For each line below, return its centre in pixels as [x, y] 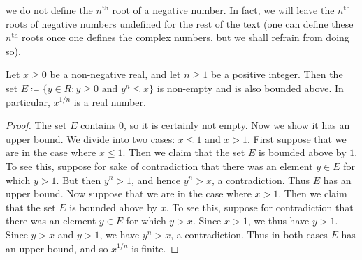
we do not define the [49, 10]
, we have [120, 234]
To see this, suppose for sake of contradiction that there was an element [159, 166]
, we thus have [278, 221]
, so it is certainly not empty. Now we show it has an [237, 125]
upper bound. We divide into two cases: [90, 138]
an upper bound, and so [57, 248]
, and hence [156, 179]
